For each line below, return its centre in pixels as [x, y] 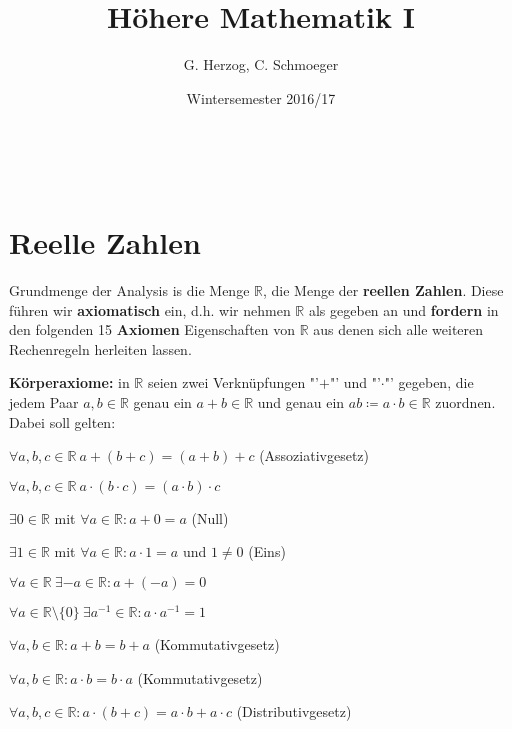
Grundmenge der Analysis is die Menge [129, 290]
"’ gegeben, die [429, 382]
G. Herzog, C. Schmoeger [261, 64]
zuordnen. [465, 402]
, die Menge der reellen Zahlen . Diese [383, 290]
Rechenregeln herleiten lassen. [100, 348]
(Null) [210, 517]
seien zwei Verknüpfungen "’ [233, 382]
